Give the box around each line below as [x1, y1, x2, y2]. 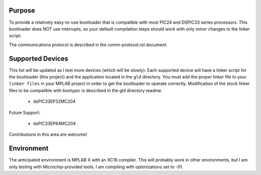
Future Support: [9, 110, 41, 115]
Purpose [9, 6, 35, 15]
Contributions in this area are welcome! [9, 131, 87, 138]
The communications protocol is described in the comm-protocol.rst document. [9, 42, 168, 48]
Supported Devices [9, 54, 69, 63]
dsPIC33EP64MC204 [33, 120, 76, 126]
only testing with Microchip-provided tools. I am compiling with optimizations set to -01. [9, 164, 184, 170]
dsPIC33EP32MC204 [33, 98, 76, 104]
